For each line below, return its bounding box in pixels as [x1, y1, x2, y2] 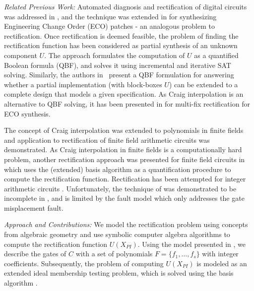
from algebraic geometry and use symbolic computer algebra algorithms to [4, 229, 230, 239]
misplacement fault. [4, 202, 63, 213]
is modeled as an [196, 258, 247, 268]
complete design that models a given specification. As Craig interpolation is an [4, 89, 244, 99]
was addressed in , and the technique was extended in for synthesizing [4, 11, 217, 21]
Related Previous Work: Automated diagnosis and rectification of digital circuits [4, 1, 247, 11]
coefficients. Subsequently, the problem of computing [4, 258, 164, 268]
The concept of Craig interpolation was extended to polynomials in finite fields [4, 125, 244, 135]
